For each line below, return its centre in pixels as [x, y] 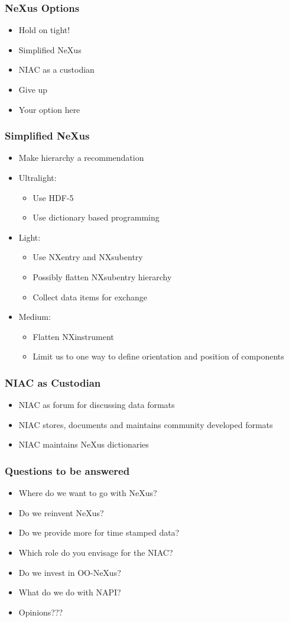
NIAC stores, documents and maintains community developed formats [146, 424]
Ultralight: [38, 177]
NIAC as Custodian [53, 382]
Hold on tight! [44, 30]
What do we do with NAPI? [70, 592]
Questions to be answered [67, 470]
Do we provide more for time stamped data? [99, 532]
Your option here [49, 109]
